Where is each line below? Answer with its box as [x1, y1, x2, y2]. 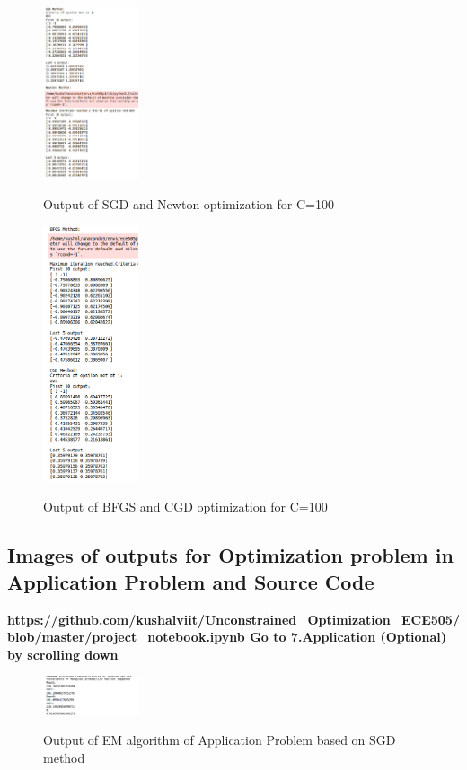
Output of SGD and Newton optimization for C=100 [43, 195, 334, 214]
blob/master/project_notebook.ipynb [7, 627, 245, 646]
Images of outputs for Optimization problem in [7, 541, 454, 569]
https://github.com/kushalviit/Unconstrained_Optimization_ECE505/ [7, 609, 460, 628]
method [43, 748, 85, 767]
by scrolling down [7, 644, 119, 663]
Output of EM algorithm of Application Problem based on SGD [43, 731, 396, 749]
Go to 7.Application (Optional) [250, 627, 447, 646]
